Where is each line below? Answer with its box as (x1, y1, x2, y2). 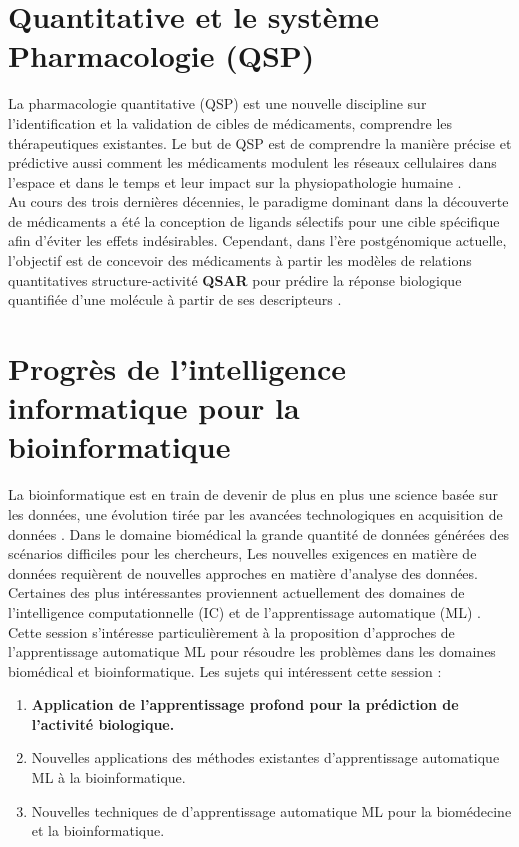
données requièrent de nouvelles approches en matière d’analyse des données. (8, 562, 478, 583)
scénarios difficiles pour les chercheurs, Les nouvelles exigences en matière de (8, 543, 477, 564)
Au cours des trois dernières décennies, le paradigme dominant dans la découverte (8, 191, 509, 212)
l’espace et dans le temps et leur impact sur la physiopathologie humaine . (8, 171, 462, 192)
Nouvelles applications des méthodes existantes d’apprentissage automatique (31, 747, 500, 768)
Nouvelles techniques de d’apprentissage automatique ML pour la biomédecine (31, 800, 512, 821)
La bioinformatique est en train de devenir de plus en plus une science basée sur (8, 484, 499, 505)
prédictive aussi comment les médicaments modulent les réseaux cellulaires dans (8, 152, 497, 173)
